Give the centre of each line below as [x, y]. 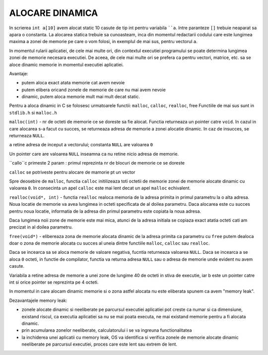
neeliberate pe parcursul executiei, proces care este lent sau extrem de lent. [100, 344]
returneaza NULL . [27, 136]
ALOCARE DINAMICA [54, 13]
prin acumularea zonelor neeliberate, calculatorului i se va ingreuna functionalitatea [107, 330]
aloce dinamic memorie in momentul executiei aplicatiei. [67, 64]
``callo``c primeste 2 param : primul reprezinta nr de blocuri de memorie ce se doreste [97, 163]
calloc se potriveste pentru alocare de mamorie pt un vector [72, 172]
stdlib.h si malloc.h [33, 113]
